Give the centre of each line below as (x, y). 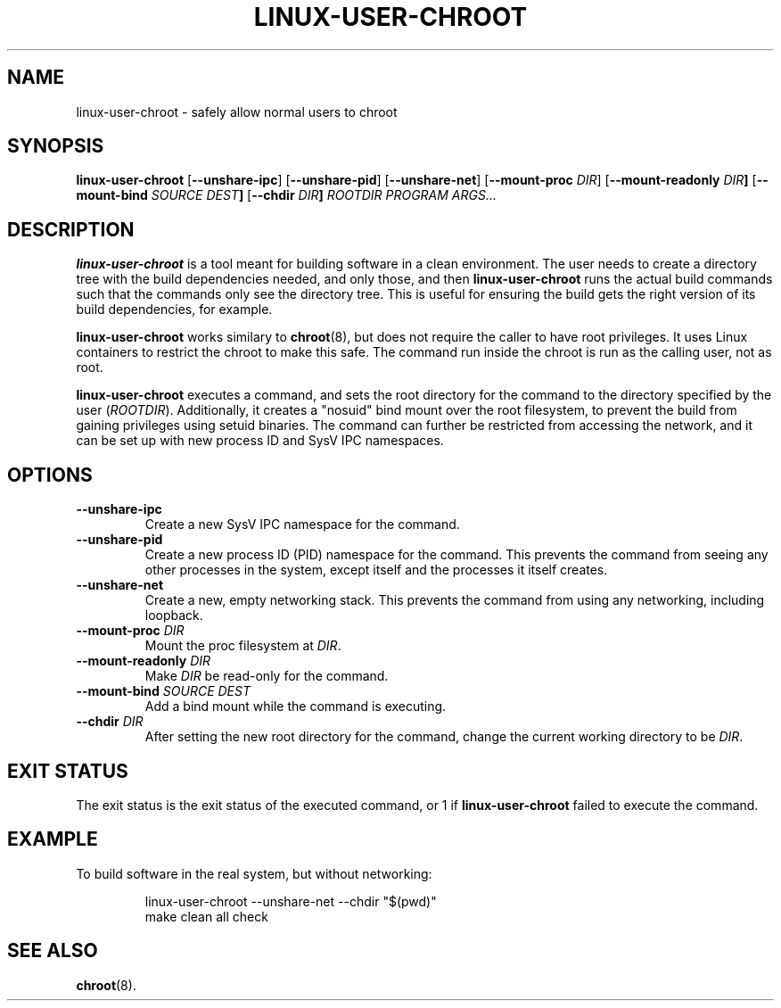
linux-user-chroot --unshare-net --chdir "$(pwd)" (291, 901)
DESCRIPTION (71, 229)
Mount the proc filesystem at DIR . (243, 646)
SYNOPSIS (56, 146)
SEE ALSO (53, 951)
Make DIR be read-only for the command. (267, 676)
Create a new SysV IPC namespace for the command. (302, 525)
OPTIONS (50, 475)
